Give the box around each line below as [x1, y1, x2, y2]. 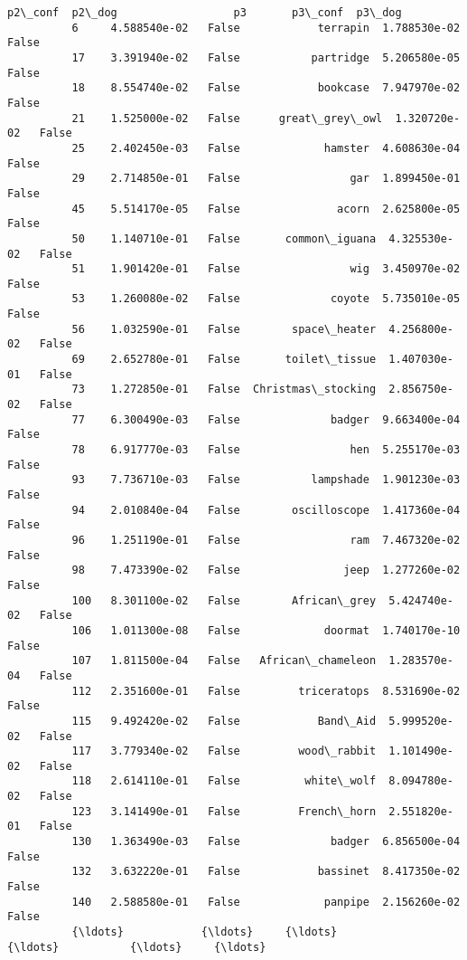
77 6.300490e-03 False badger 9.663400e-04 [71, 413, 461, 426]
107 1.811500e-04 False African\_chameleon [71, 654, 377, 668]
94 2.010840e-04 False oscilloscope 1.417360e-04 [71, 503, 461, 517]
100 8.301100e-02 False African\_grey [71, 594, 377, 607]
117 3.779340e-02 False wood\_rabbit [71, 745, 377, 758]
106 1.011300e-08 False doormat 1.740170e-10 [71, 623, 461, 637]
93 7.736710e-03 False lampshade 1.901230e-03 [71, 473, 461, 487]
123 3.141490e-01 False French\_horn [71, 804, 377, 818]
